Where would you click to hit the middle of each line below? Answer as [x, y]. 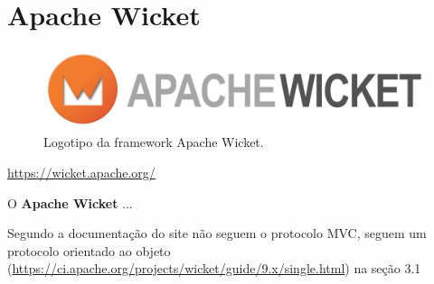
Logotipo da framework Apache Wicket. [154, 142]
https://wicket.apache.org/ [81, 172]
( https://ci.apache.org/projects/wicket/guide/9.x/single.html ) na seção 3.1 [214, 268]
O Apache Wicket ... [70, 202]
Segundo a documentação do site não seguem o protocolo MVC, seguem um [217, 233]
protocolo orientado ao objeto [89, 250]
